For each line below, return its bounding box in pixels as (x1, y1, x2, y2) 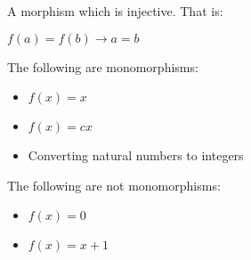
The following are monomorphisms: (7, 57, 198, 76)
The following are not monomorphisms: (7, 175, 221, 194)
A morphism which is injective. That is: (7, 2, 223, 20)
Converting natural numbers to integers (28, 146, 244, 165)
